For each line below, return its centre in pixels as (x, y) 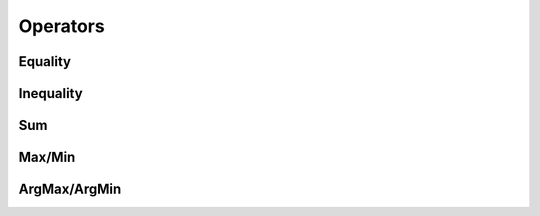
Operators (61, 26)
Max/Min (47, 157)
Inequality (51, 93)
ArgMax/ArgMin (70, 189)
